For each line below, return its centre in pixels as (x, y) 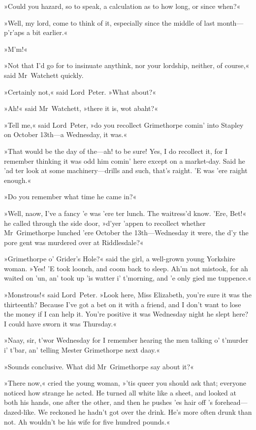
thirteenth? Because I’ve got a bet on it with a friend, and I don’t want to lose (123, 304)
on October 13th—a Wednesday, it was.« (66, 134)
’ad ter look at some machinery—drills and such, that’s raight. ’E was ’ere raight (126, 170)
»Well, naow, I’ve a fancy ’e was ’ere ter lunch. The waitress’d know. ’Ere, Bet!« (125, 213)
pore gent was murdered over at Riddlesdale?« (74, 242)
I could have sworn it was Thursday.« (60, 323)
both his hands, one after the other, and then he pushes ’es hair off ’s (109, 402)
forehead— (231, 402)
